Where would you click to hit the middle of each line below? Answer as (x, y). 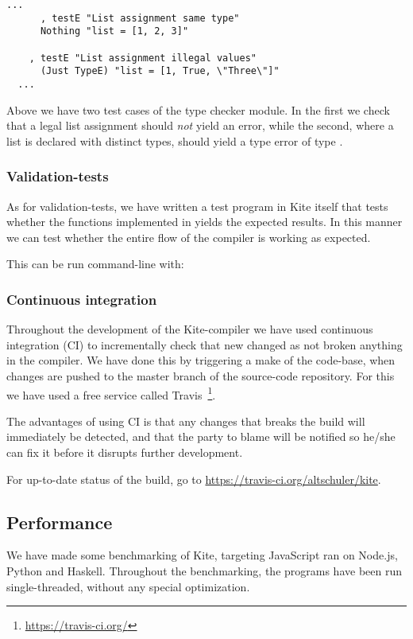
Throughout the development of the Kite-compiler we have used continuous (190, 329)
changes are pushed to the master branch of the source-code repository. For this (201, 375)
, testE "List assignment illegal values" (143, 58)
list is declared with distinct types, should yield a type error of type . (175, 140)
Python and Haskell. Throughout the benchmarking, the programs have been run (204, 570)
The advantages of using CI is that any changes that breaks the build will (186, 421)
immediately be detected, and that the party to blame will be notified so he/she (201, 436)
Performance (60, 522)
